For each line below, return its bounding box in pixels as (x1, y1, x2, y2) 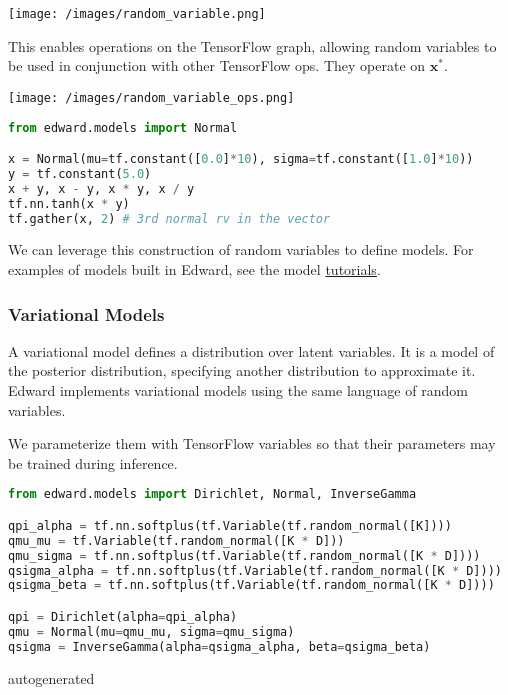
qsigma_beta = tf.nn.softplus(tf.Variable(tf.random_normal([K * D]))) (8, 578, 495, 593)
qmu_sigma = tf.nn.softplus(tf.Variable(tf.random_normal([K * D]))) (8, 548, 481, 563)
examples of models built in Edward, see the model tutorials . (8, 259, 381, 279)
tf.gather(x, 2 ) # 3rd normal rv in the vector (8, 211, 331, 226)
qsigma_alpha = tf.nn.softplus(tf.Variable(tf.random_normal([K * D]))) (8, 563, 502, 578)
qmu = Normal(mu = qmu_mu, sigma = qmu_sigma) (8, 624, 295, 639)
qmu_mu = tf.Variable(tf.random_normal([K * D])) (8, 533, 345, 548)
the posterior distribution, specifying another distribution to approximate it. (8, 360, 476, 381)
